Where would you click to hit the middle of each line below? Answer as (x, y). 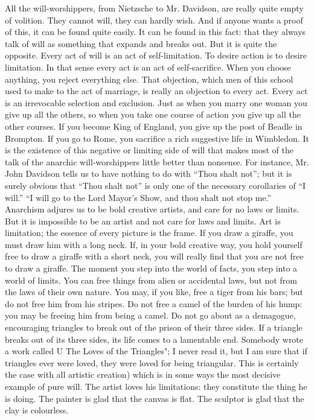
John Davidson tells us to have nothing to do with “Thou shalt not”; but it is (149, 173)
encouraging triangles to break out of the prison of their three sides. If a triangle (154, 327)
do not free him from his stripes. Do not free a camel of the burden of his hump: (154, 303)
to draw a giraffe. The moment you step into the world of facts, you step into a (151, 268)
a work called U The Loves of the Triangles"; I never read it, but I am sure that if (156, 351)
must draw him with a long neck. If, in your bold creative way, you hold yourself (154, 244)
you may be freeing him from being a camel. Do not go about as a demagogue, (150, 315)
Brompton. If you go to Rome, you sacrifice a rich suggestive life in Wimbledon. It (157, 138)
